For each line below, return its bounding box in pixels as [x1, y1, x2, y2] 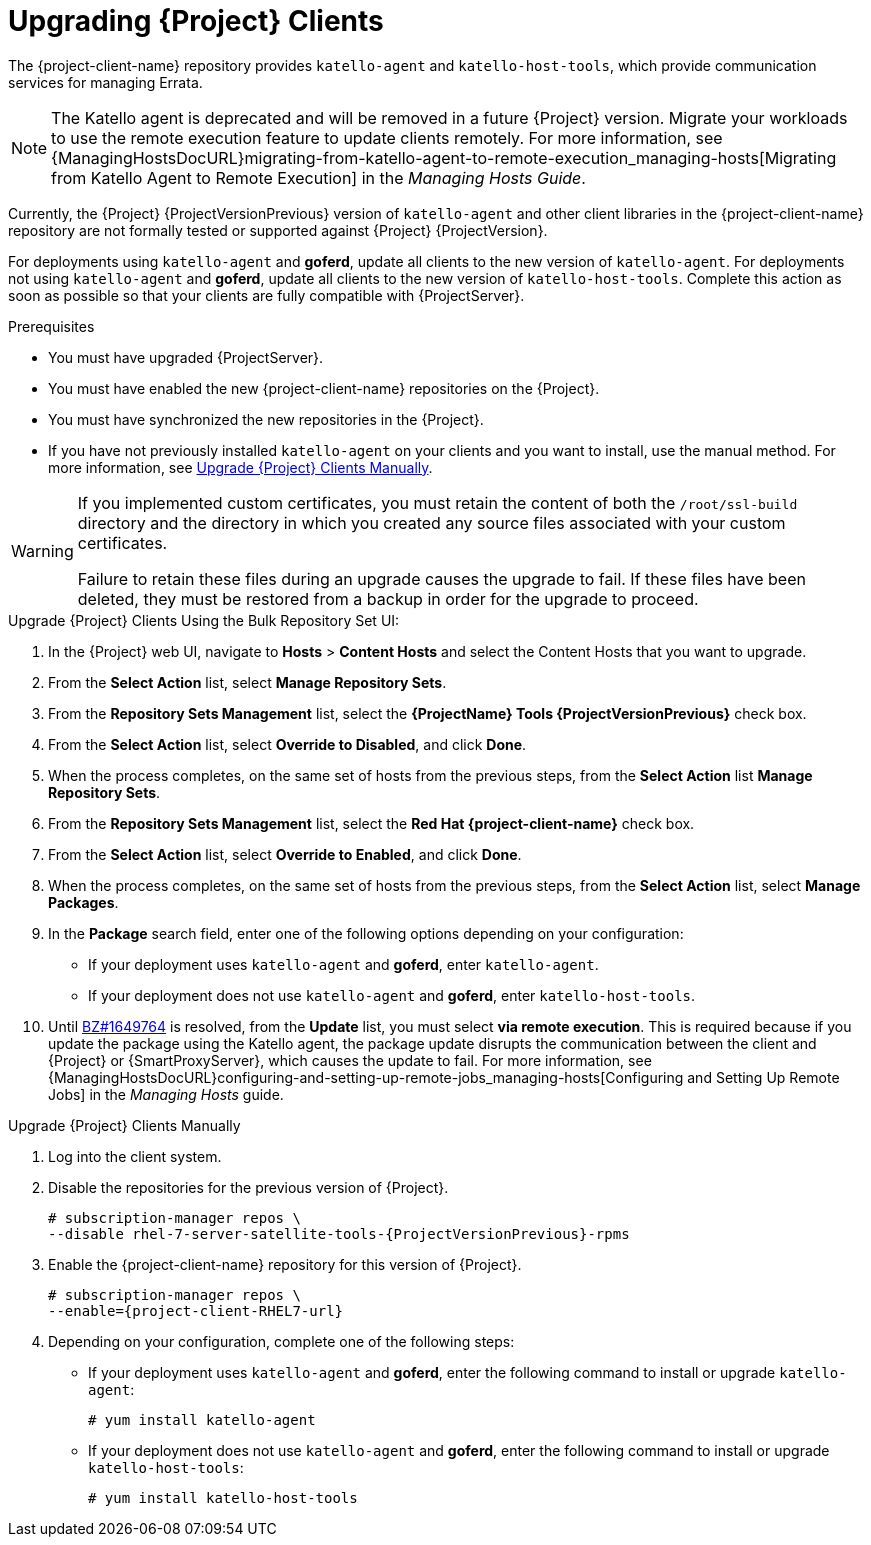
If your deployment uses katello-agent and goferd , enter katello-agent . [88, 955, 599, 973]
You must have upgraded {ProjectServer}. [48, 348, 324, 366]
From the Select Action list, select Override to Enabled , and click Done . [48, 845, 522, 863]
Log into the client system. [48, 1147, 222, 1165]
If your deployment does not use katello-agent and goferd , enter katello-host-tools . [88, 986, 696, 1004]
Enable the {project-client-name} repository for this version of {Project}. [48, 1255, 522, 1273]
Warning [11, 540, 74, 561]
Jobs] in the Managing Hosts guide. [48, 1085, 284, 1103]
